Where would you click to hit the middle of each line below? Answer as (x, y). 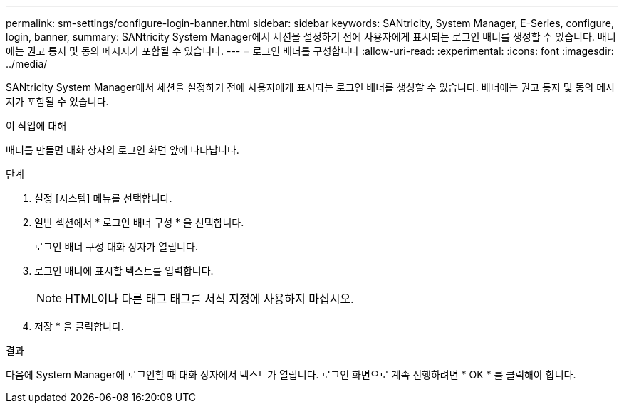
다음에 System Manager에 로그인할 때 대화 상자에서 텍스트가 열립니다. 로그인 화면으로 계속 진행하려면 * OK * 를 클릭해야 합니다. (291, 375)
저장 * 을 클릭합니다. (79, 326)
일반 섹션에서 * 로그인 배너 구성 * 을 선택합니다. (139, 222)
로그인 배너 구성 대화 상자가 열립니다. (116, 246)
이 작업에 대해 (36, 126)
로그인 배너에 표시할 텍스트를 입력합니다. (124, 271)
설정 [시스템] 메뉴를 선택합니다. (103, 198)
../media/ (27, 64)
